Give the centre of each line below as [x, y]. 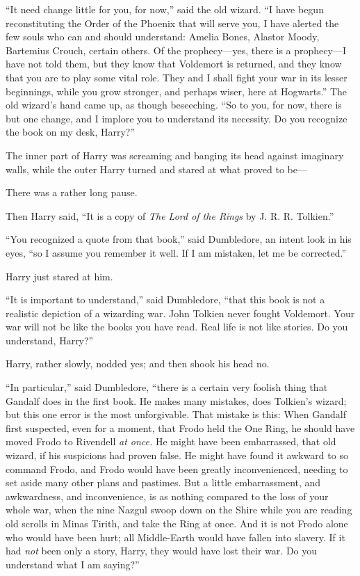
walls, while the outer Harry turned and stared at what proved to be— [157, 169]
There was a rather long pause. [72, 192]
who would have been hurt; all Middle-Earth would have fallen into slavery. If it [175, 537]
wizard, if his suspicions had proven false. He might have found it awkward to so [177, 455]
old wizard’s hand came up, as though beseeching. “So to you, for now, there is [174, 105]
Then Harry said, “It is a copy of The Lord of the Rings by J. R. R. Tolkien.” [170, 215]
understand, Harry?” [50, 340]
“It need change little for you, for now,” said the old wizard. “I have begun [165, 9]
